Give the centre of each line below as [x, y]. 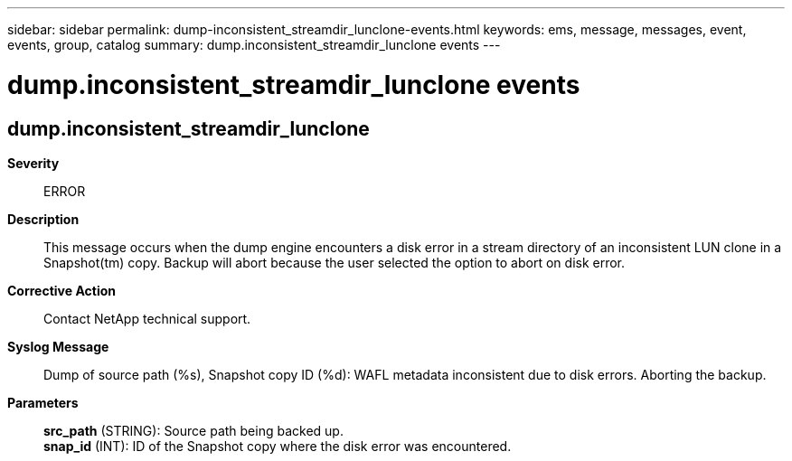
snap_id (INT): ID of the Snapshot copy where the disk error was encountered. [278, 446]
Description [43, 219]
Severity [33, 163]
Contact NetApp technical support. [147, 318]
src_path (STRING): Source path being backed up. [193, 430]
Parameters [43, 402]
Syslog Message [58, 346]
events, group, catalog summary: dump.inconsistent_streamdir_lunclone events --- [254, 45]
